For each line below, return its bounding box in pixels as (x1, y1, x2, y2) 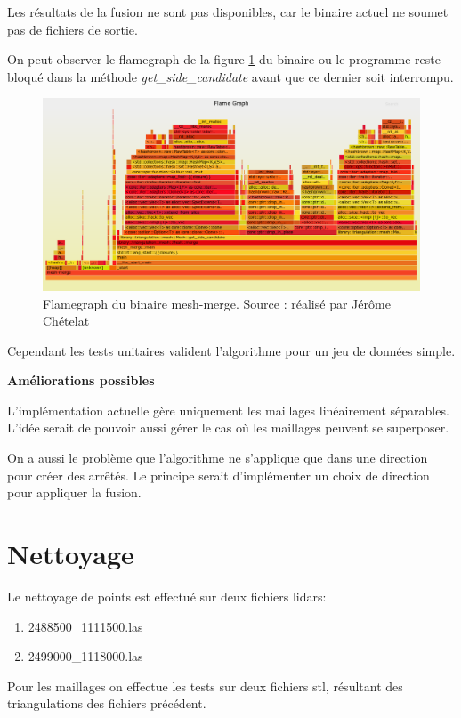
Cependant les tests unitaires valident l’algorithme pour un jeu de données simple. (7, 341, 456, 359)
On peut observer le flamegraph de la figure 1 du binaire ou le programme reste (7, 50, 441, 69)
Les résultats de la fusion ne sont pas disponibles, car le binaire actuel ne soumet (7, 3, 449, 20)
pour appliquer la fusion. (7, 483, 142, 502)
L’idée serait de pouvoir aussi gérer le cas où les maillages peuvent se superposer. (7, 418, 449, 437)
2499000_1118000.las (28, 647, 143, 666)
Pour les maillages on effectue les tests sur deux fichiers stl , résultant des (7, 676, 403, 695)
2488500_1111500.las (28, 617, 143, 635)
